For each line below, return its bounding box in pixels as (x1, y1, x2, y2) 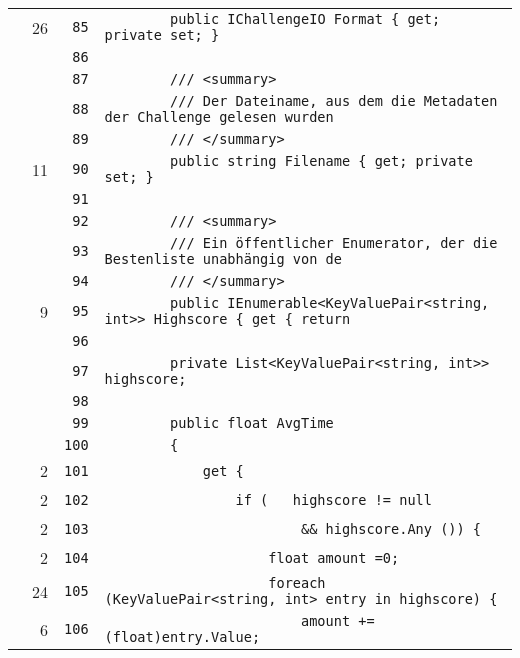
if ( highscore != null (235, 491, 432, 508)
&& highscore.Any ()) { (301, 520, 482, 537)
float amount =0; (268, 549, 400, 566)
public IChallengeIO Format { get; (170, 11, 441, 27)
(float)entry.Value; (104, 629, 261, 645)
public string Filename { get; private (170, 153, 473, 169)
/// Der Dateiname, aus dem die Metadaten (170, 93, 498, 109)
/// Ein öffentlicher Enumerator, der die (170, 235, 498, 251)
